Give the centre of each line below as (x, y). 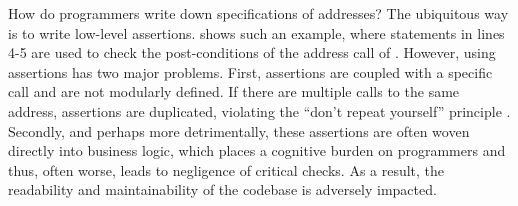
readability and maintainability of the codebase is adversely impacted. (222, 189)
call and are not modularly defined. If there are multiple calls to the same (234, 91)
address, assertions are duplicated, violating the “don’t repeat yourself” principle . (259, 110)
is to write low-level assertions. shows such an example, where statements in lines (256, 32)
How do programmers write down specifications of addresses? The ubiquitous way (258, 13)
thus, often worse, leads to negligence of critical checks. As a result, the (226, 169)
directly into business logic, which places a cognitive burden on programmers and (257, 150)
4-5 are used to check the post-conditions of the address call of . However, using (252, 52)
